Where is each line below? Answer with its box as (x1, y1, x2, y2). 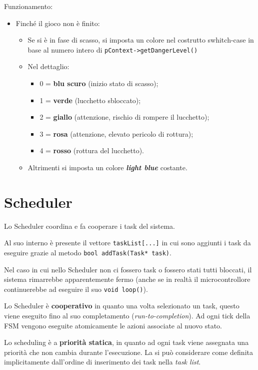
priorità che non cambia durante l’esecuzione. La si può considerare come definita (4, 346, 253, 357)
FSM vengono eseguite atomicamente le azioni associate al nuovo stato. (4, 320, 222, 330)
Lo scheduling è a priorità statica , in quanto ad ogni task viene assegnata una (4, 337, 249, 347)
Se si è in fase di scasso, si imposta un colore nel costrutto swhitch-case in (27, 35, 254, 45)
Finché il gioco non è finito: (15, 18, 100, 28)
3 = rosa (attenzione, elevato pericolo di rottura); (39, 128, 193, 139)
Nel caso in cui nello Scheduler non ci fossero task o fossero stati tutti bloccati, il (4, 264, 252, 274)
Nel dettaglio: (27, 61, 69, 72)
